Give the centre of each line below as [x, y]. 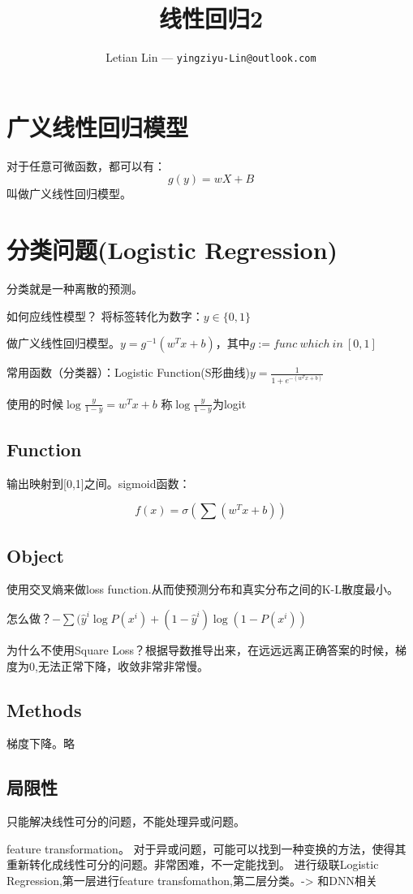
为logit [229, 403]
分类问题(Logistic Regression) [172, 250]
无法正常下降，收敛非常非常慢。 [123, 665]
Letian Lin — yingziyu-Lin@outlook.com [211, 57]
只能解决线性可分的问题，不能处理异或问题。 [126, 821]
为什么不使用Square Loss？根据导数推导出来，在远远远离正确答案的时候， [201, 650]
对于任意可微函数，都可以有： [86, 165]
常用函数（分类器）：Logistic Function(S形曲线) [128, 372]
